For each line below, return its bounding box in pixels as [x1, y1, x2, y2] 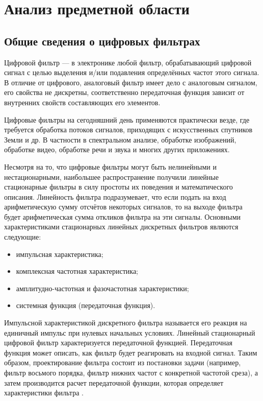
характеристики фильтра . [4, 387, 84, 398]
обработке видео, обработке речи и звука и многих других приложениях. [4, 144, 230, 155]
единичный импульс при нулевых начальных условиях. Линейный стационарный [4, 327, 255, 338]
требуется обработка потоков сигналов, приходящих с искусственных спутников [4, 124, 253, 135]
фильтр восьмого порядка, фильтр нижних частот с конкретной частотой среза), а [4, 367, 258, 378]
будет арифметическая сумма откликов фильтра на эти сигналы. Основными [4, 211, 241, 222]
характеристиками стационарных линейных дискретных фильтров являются [4, 221, 239, 232]
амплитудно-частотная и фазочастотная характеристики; [16, 282, 189, 293]
